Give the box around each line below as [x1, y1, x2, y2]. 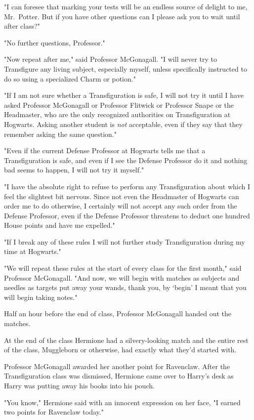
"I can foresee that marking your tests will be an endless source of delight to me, [4, 1, 248, 11]
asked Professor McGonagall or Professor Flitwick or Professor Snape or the [4, 99, 234, 110]
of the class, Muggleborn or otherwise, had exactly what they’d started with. [4, 344, 237, 355]
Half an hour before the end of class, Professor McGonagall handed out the [4, 308, 232, 319]
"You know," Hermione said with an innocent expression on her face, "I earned [4, 397, 241, 407]
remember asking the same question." [4, 128, 117, 139]
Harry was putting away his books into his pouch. [4, 380, 155, 390]
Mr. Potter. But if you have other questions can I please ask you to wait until [4, 11, 240, 21]
